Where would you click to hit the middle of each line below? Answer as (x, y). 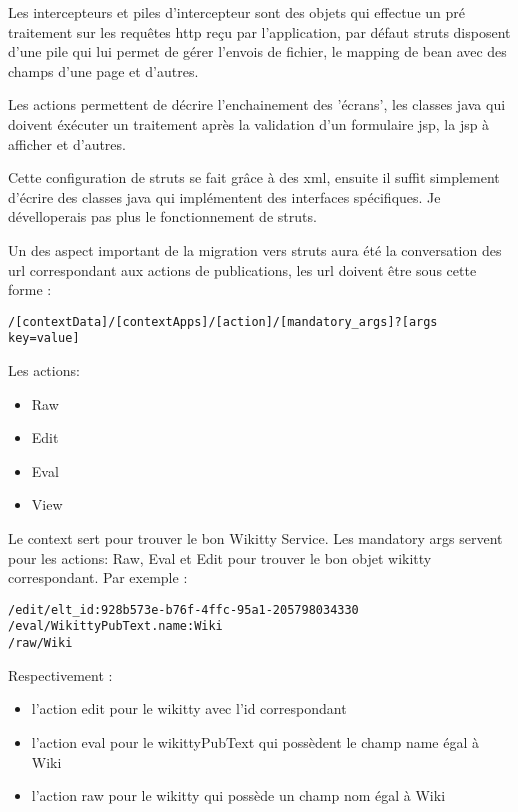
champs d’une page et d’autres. (103, 70)
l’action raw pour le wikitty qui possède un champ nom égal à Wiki (238, 795)
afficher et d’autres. (67, 143)
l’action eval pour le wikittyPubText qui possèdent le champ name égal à (255, 741)
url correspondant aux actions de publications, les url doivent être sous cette (242, 269)
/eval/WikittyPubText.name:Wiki (115, 626)
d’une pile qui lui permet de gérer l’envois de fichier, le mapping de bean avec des (257, 51)
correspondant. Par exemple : (98, 577)
